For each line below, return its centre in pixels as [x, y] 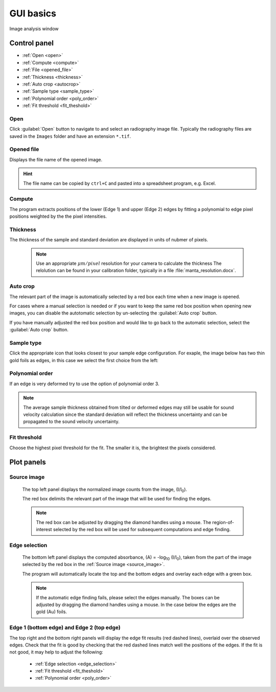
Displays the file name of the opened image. [56, 159]
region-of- [223, 522]
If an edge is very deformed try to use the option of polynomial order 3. [84, 384]
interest [44, 530]
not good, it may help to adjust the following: [56, 652]
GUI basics [33, 13]
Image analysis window [34, 29]
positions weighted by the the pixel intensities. [58, 216]
